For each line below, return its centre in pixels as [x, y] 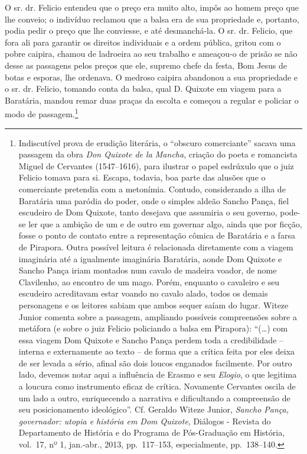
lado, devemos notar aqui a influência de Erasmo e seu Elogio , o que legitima [158, 374]
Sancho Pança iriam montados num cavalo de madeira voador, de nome [148, 270]
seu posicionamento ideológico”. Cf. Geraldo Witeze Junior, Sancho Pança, [153, 409]
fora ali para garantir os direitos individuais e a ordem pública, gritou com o [143, 42]
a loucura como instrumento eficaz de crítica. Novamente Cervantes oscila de [157, 386]
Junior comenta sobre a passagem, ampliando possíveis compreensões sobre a [158, 316]
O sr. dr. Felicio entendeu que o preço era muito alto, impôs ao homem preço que [152, 7]
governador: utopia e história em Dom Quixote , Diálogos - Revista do [145, 421]
